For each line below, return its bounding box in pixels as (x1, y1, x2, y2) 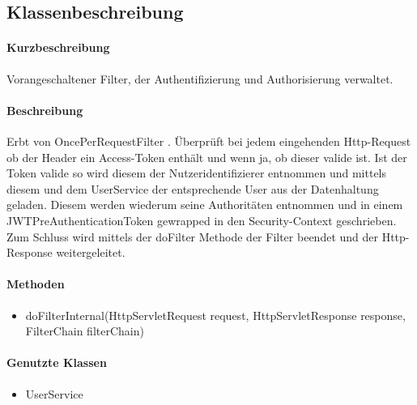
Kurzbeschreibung (6, 39, 110, 56)
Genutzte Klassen (6, 354, 107, 371)
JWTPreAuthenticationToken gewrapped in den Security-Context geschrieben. (6, 211, 397, 228)
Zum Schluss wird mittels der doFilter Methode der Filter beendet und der (6, 228, 378, 245)
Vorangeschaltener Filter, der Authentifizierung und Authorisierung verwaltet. (6, 70, 394, 87)
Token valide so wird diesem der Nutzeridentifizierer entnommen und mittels (6, 164, 387, 181)
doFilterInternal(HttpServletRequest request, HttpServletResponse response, (25, 306, 406, 323)
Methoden (6, 275, 65, 292)
